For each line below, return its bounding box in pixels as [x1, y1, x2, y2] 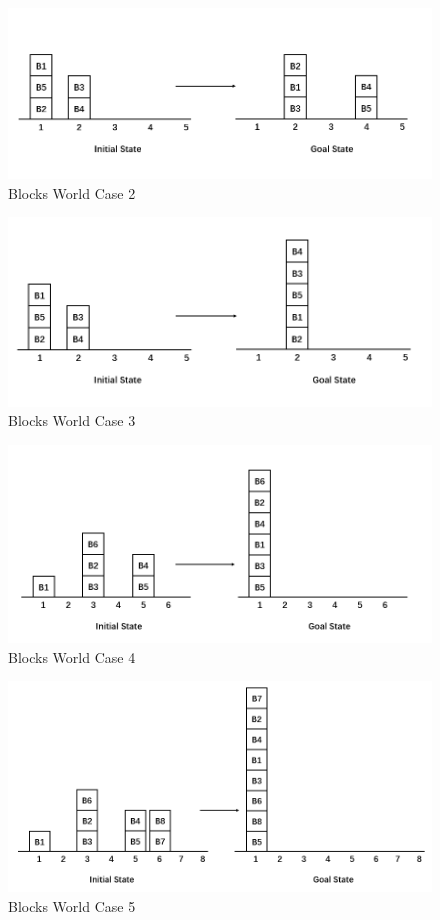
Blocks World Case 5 [8, 895, 136, 916]
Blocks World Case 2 [8, 182, 136, 203]
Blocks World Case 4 [8, 646, 136, 667]
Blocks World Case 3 [8, 410, 136, 431]
